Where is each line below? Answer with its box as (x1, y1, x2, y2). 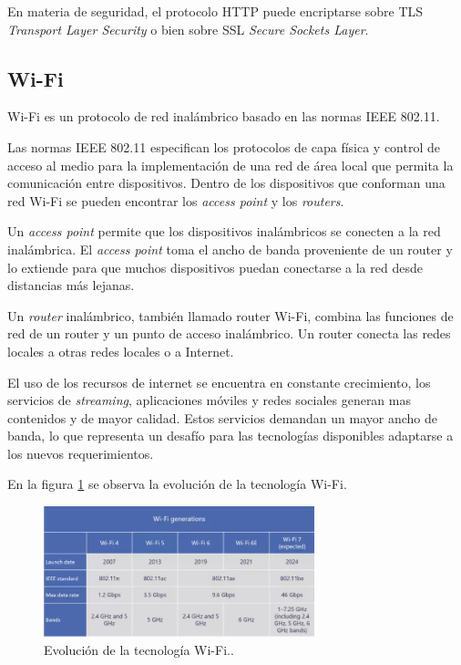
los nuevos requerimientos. (7, 443, 154, 462)
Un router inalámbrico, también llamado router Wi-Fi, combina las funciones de (7, 306, 454, 325)
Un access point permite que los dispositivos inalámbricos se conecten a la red (7, 222, 441, 241)
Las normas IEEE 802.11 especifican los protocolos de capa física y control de (7, 137, 440, 156)
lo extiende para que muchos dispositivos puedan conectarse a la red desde (7, 257, 423, 276)
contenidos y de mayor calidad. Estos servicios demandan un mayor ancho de (7, 408, 438, 427)
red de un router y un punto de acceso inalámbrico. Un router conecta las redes (7, 324, 451, 343)
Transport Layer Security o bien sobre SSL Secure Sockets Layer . (7, 19, 369, 38)
